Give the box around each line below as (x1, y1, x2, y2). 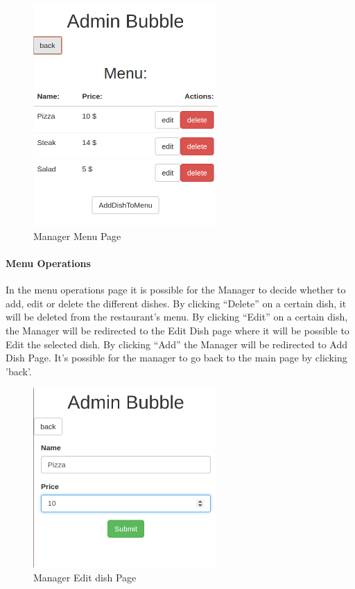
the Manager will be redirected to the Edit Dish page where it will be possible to (6, 323, 349, 338)
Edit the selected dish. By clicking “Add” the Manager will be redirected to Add (6, 336, 347, 351)
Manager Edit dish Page (33, 570, 137, 585)
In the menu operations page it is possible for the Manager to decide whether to (6, 282, 346, 297)
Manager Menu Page (33, 228, 121, 243)
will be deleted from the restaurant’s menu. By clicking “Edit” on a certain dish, (6, 309, 348, 324)
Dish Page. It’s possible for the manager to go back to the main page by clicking (6, 350, 347, 365)
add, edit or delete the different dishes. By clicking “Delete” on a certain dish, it (6, 296, 347, 310)
